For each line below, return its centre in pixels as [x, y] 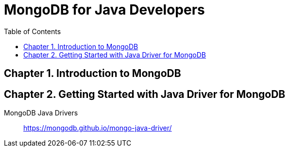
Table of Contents [33, 31]
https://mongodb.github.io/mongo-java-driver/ [98, 128]
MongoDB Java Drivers [41, 113]
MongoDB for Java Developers [104, 10]
